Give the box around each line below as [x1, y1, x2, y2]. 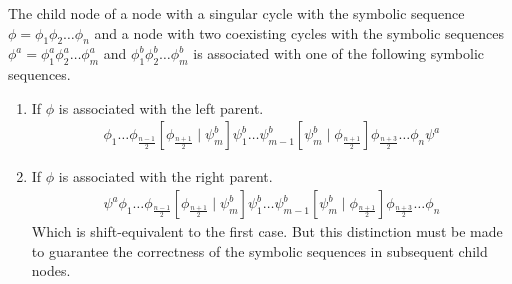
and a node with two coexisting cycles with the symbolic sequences [94, 22, 504, 43]
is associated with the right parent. [58, 166, 273, 187]
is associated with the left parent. [58, 97, 264, 118]
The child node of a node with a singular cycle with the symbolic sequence [8, 3, 465, 23]
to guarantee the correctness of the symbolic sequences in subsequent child [31, 240, 488, 261]
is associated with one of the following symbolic [193, 43, 485, 64]
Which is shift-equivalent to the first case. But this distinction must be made [31, 221, 503, 242]
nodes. [31, 260, 71, 281]
